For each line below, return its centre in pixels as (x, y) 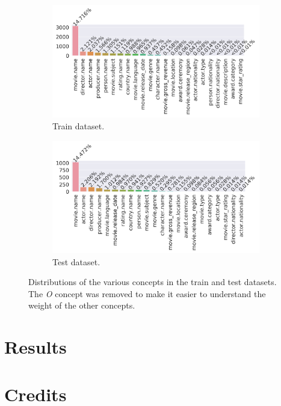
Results (36, 347)
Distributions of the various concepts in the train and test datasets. (153, 282)
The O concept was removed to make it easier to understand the (147, 293)
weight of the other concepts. (82, 305)
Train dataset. (79, 126)
